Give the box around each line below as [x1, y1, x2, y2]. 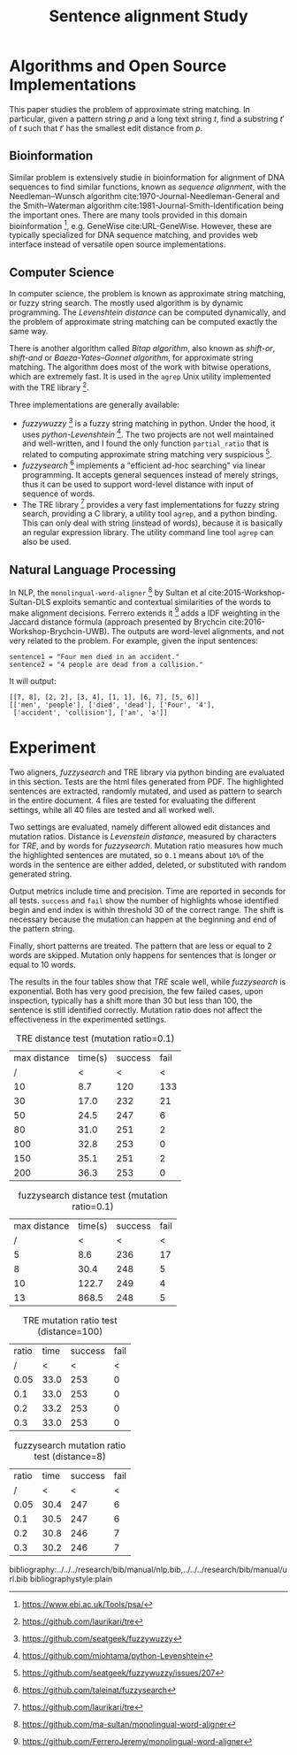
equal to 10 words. [9, 960, 77, 970]
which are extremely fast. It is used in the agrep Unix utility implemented [9, 372, 271, 382]
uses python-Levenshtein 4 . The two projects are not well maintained [21, 427, 274, 440]
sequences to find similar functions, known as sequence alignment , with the [9, 181, 286, 192]
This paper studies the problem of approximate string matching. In [9, 103, 250, 114]
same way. [9, 326, 49, 337]
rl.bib [9, 1574, 28, 1584]
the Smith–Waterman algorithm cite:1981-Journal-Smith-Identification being [9, 200, 285, 211]
